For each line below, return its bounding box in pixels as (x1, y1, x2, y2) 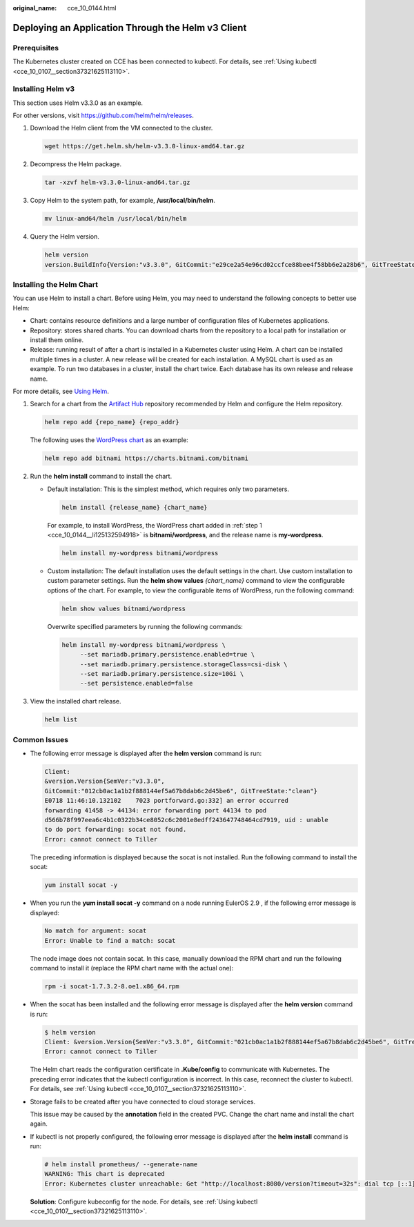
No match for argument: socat (44, 927, 147, 935)
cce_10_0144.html (67, 4, 117, 12)
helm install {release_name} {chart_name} (61, 503, 208, 511)
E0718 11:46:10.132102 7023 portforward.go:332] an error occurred (44, 797, 289, 805)
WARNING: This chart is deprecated (44, 1170, 165, 1178)
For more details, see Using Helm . (12, 387, 110, 395)
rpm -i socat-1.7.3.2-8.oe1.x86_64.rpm (44, 983, 179, 990)
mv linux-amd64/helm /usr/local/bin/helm (44, 215, 187, 223)
